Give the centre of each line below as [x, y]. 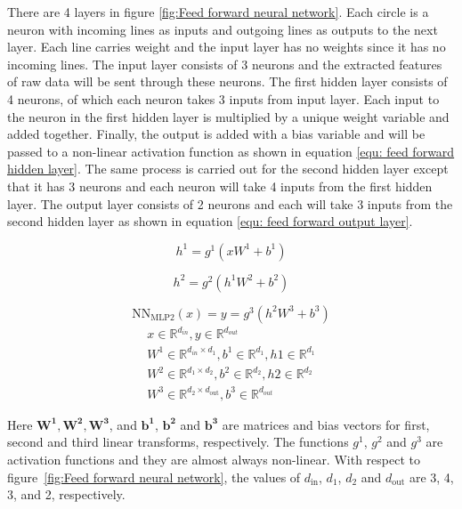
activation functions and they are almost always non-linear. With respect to [214, 460]
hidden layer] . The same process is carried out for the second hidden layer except [228, 169]
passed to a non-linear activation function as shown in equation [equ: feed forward [231, 151]
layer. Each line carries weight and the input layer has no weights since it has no [227, 47]
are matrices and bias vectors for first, [326, 424]
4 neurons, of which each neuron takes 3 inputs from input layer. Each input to [223, 98]
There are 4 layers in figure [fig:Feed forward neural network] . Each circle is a [218, 12]
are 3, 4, [431, 477]
